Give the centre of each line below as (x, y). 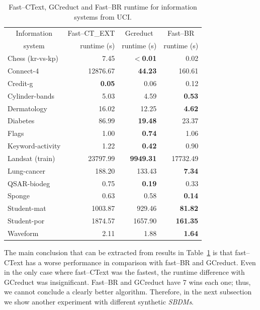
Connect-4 (23, 70)
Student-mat (27, 208)
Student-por (26, 221)
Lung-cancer (26, 170)
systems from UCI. (103, 16)
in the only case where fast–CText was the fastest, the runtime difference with (124, 272)
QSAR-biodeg (29, 183)
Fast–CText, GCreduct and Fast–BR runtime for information (103, 7)
